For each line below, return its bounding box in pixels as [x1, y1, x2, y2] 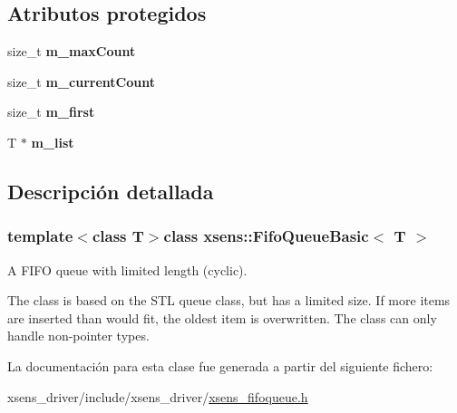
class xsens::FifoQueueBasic [163, 225, 369, 247]
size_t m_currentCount [7, 72, 155, 91]
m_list [31, 132, 74, 151]
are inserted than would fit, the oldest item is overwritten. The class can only [7, 308, 437, 327]
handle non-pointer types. [7, 326, 150, 345]
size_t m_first [7, 102, 95, 121]
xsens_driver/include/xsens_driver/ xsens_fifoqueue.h [7, 387, 308, 406]
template [7, 225, 73, 247]
